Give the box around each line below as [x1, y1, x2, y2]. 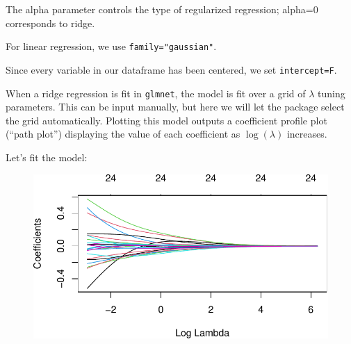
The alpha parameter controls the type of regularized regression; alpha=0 [6, 2, 318, 16]
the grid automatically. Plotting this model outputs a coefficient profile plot [6, 113, 327, 127]
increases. [286, 126, 327, 141]
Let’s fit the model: [6, 149, 88, 164]
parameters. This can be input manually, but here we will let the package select [6, 99, 345, 114]
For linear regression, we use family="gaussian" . [6, 39, 217, 54]
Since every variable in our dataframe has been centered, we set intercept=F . [6, 62, 337, 76]
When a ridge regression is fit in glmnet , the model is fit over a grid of [6, 85, 306, 100]
